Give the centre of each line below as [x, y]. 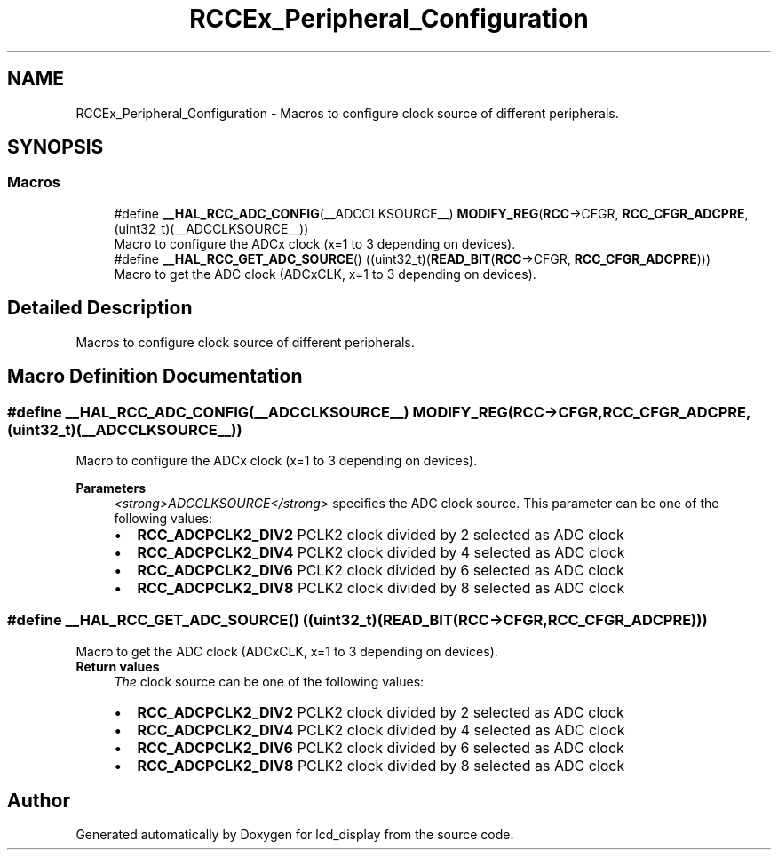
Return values [118, 666]
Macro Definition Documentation [155, 377]
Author [39, 801]
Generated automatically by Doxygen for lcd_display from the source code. [295, 835]
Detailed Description [100, 308]
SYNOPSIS [56, 147]
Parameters [111, 488]
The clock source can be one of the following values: [269, 681]
